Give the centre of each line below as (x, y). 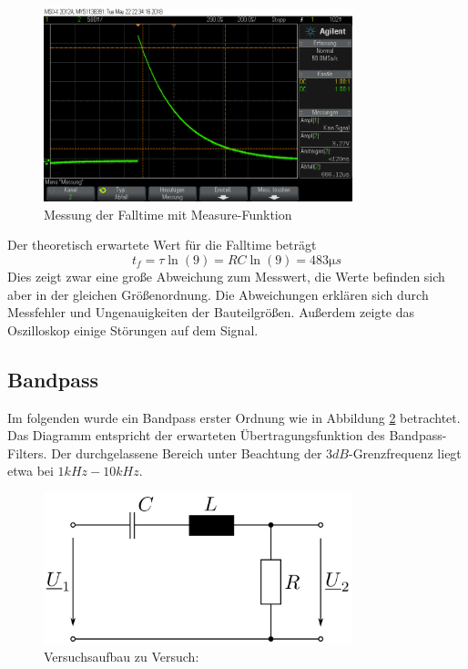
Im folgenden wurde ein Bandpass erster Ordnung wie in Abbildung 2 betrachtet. (234, 417)
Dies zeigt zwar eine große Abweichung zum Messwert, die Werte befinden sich (226, 277)
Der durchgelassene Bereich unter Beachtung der (187, 453)
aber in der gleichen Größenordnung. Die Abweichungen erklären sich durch (218, 294)
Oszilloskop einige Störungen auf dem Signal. (133, 329)
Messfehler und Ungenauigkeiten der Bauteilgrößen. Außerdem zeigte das (211, 312)
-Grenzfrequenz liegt (405, 453)
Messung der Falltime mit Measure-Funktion (168, 214)
